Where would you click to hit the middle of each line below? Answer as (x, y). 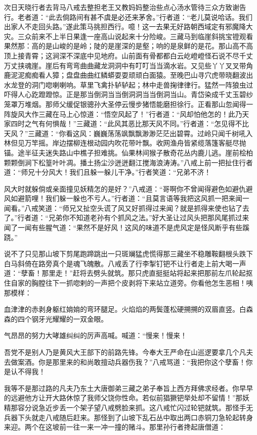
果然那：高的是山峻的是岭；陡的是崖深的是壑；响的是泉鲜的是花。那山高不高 (128, 46)
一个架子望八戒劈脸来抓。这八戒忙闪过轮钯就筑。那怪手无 (159, 407)
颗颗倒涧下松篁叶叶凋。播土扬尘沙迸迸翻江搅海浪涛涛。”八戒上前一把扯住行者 (128, 162)
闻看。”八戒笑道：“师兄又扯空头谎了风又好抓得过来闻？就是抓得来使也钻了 (123, 208)
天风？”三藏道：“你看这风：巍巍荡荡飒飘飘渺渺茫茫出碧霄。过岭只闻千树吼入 (128, 133)
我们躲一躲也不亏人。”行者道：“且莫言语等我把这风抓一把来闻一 (147, 198)
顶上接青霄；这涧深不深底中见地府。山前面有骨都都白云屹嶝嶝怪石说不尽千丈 (128, 55)
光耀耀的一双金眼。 (76, 318)
